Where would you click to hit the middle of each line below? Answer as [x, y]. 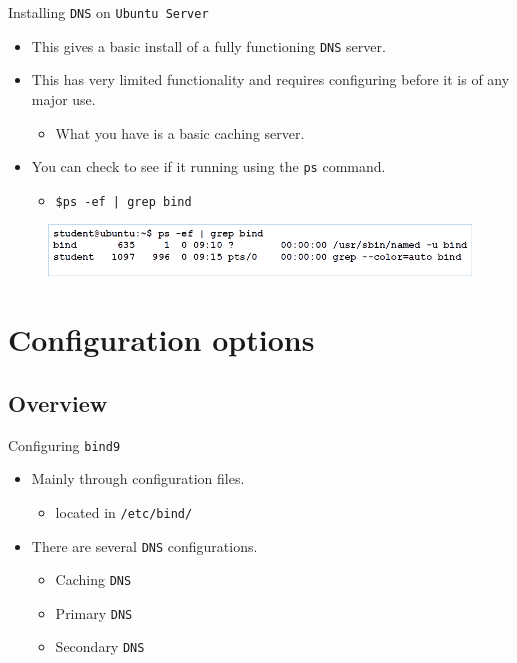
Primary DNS [94, 612]
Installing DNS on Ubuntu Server [108, 12]
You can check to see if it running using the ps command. [208, 166]
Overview [58, 402]
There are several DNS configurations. [144, 545]
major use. [63, 98]
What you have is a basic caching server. [180, 132]
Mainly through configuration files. [138, 478]
